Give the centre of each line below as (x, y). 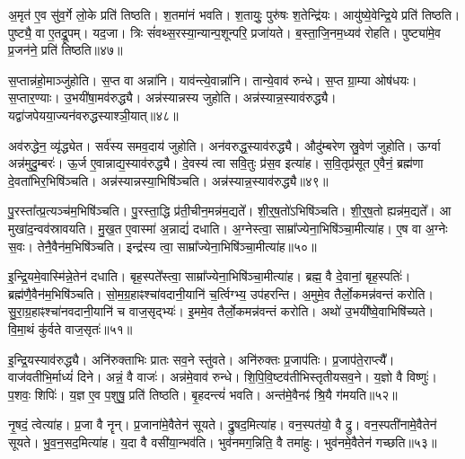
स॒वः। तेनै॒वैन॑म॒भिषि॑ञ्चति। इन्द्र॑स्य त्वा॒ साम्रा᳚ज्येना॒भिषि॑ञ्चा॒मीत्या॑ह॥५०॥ (162, 246)
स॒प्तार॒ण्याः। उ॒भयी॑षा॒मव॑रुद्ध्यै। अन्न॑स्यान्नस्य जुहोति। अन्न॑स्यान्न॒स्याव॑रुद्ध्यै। (172, 97)
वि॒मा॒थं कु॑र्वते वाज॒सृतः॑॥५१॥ (70, 328)
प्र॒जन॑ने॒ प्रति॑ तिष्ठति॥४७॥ (66, 50)
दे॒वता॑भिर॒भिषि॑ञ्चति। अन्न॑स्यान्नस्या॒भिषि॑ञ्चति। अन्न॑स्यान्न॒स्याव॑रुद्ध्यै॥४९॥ (168, 180)
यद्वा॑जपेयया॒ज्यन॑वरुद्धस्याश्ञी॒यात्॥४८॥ (93, 115)
